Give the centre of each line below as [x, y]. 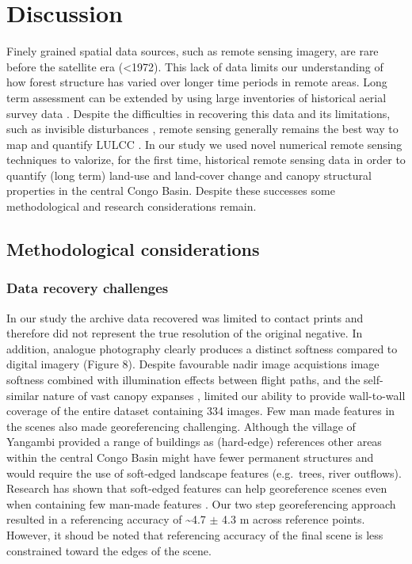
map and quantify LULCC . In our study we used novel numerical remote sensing [204, 144]
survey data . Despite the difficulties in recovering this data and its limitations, [198, 113]
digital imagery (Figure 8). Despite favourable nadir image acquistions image [193, 364]
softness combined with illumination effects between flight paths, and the [183, 380]
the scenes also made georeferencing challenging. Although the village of [181, 426]
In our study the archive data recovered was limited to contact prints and [185, 317]
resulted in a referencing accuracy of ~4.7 [106, 519]
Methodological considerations [133, 249]
